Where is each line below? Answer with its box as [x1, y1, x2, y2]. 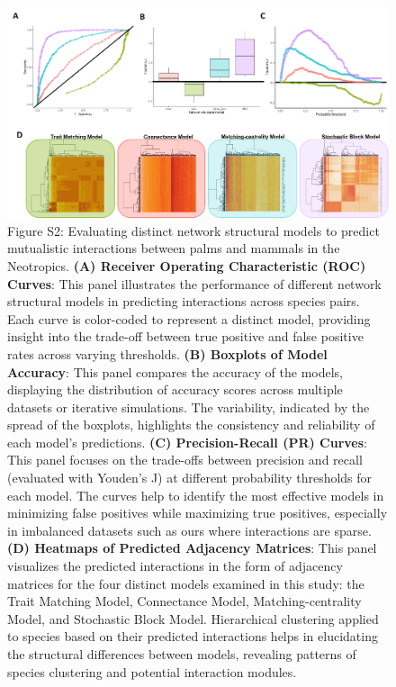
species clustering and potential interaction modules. [7, 662, 297, 681]
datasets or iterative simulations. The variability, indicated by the [7, 397, 370, 416]
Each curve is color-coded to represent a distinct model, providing [7, 309, 371, 328]
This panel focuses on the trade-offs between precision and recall [7, 450, 363, 469]
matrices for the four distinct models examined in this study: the [7, 574, 364, 592]
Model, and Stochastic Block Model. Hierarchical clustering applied [7, 609, 379, 628]
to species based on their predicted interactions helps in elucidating [7, 627, 378, 646]
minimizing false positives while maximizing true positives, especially [7, 503, 388, 522]
